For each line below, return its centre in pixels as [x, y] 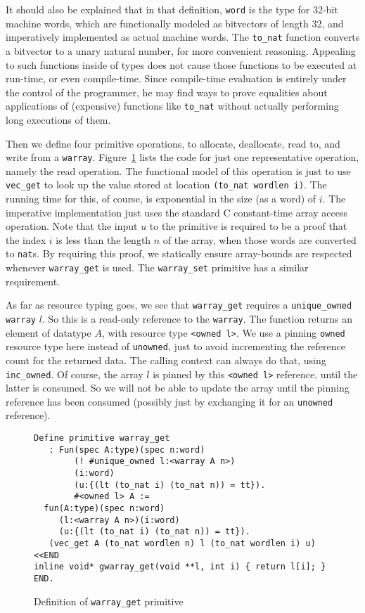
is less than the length [103, 239]
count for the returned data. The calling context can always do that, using [166, 360]
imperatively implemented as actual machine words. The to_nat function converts [183, 37]
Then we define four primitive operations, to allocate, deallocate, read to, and [173, 143]
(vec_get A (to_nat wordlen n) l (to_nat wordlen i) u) [182, 543]
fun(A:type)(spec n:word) [104, 508]
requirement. [33, 281]
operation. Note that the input [72, 226]
